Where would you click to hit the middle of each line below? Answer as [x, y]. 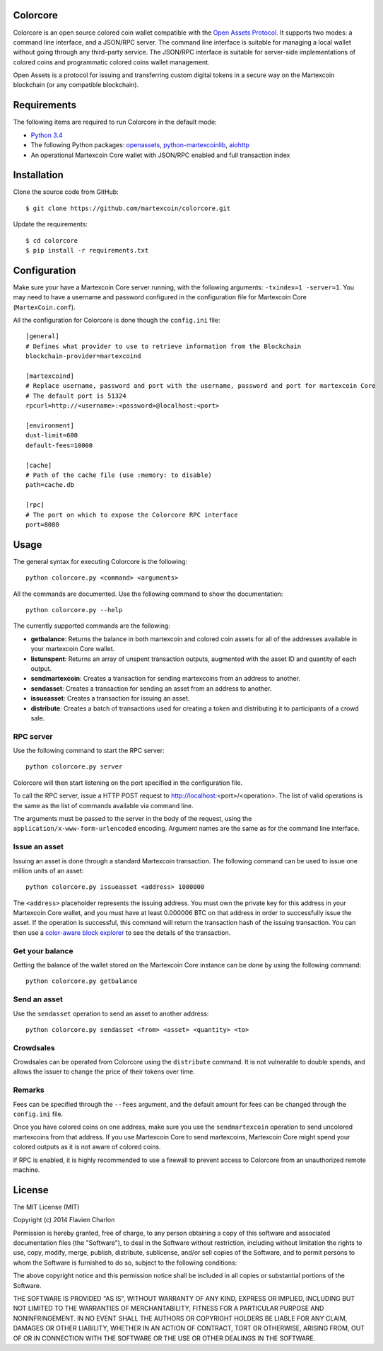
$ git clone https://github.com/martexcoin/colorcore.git [128, 208]
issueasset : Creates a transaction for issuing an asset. [110, 699]
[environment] [50, 426]
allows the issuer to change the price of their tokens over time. [104, 1071]
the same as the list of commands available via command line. [103, 805]
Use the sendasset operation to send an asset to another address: [111, 1013]
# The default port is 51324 [76, 396]
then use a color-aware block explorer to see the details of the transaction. [122, 932]
